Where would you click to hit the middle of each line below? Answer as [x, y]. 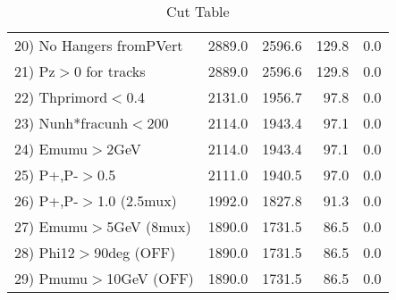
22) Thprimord [61, 97]
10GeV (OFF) [150, 278]
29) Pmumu [51, 278]
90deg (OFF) [135, 252]
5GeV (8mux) [149, 226]
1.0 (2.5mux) [137, 200]
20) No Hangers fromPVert [99, 45]
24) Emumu [51, 149]
